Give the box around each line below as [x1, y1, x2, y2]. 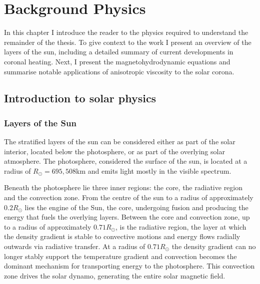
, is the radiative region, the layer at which [115, 221, 246, 232]
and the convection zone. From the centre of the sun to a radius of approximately [4, 192, 253, 203]
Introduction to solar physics [4, 90, 156, 106]
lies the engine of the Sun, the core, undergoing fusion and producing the [24, 202, 248, 212]
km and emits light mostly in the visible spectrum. [76, 165, 231, 176]
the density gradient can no [171, 241, 256, 252]
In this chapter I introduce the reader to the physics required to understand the [4, 27, 248, 37]
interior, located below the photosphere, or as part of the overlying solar [4, 146, 225, 156]
